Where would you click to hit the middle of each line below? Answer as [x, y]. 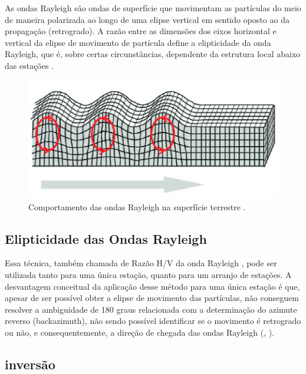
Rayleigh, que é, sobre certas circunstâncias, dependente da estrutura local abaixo [153, 54]
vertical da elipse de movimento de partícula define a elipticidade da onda [138, 42]
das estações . [29, 65]
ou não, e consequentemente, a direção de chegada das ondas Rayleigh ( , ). [139, 332]
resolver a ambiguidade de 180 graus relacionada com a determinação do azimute [151, 309]
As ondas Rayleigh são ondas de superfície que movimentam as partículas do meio [153, 8]
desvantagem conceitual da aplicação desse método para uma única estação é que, [152, 286]
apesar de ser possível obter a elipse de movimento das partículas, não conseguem [152, 298]
